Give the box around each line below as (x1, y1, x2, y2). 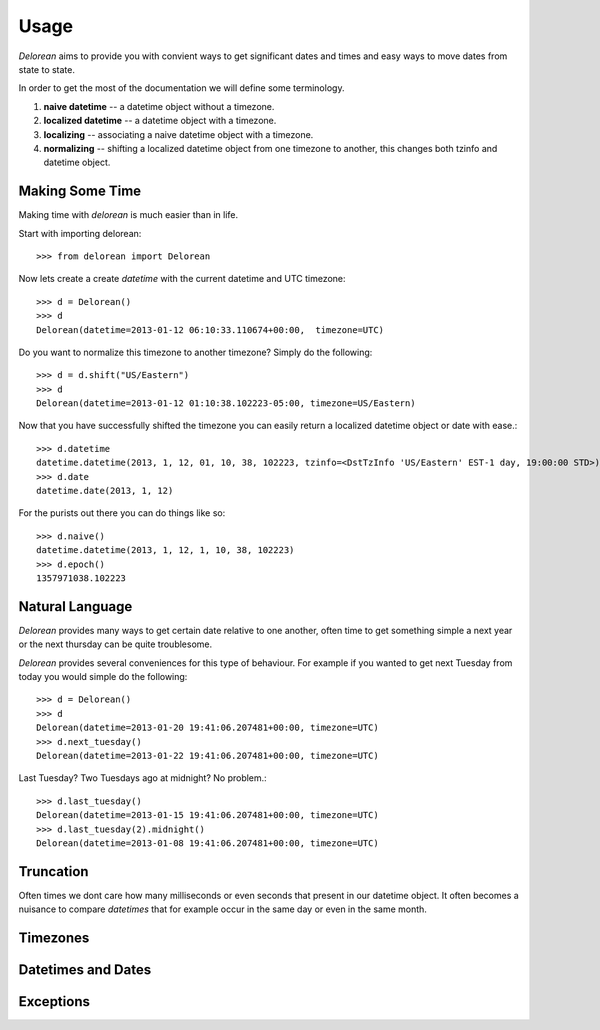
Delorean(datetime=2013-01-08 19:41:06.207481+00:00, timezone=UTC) (36, 837, 379, 849)
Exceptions (18, 993, 90, 1010)
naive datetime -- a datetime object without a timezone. (43, 100, 275, 112)
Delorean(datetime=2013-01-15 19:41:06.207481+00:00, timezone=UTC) (36, 810, 379, 821)
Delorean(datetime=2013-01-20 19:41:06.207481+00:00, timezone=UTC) (36, 722, 379, 734)
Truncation (18, 863, 89, 880)
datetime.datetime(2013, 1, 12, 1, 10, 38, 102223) (36, 545, 295, 556)
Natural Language (18, 598, 133, 615)
